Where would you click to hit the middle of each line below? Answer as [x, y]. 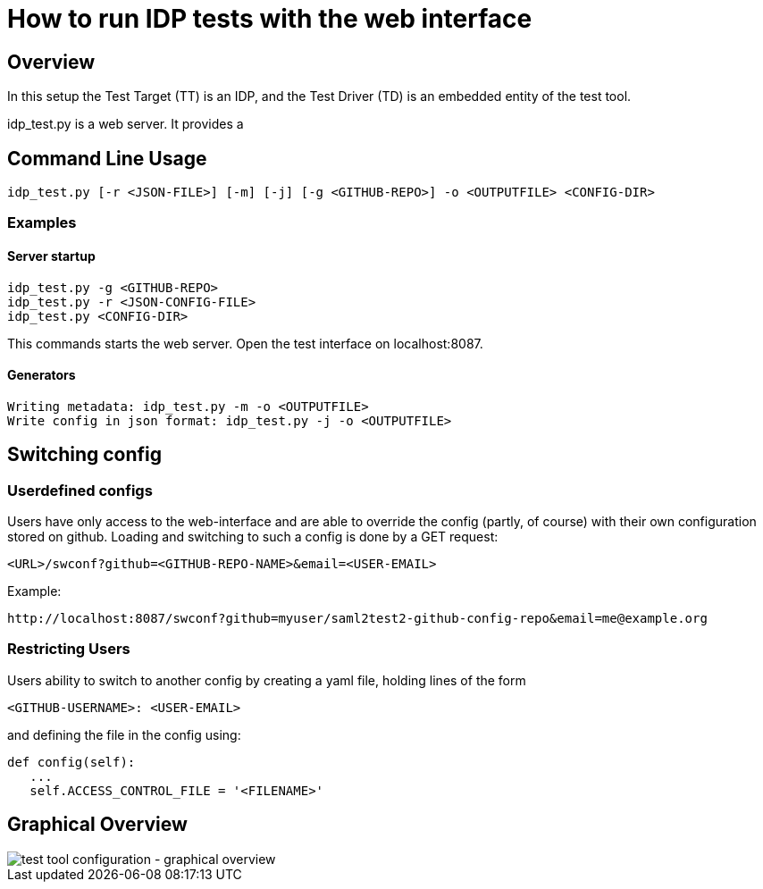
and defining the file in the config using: [124, 734]
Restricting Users [69, 649]
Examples [42, 223]
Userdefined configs [80, 490]
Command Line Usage [107, 158]
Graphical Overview [97, 825]
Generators [42, 375]
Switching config [85, 455]
